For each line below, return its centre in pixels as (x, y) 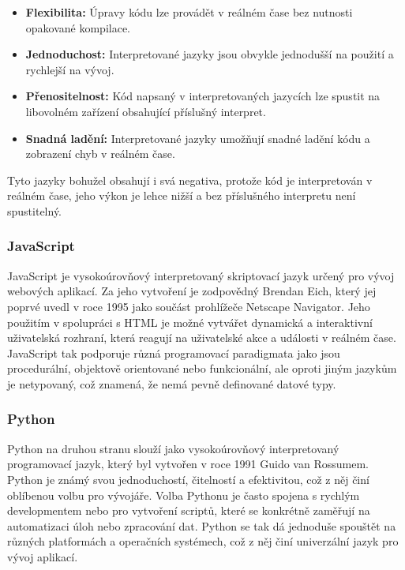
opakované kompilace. (78, 27)
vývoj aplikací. (43, 556)
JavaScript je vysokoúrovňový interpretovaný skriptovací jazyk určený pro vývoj (201, 275)
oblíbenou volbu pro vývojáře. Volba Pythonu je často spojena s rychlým (184, 495)
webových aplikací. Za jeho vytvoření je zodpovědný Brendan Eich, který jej (192, 291)
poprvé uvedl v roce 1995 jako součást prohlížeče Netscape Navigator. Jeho (189, 306)
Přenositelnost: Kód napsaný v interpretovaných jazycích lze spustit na (203, 96)
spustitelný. (35, 210)
